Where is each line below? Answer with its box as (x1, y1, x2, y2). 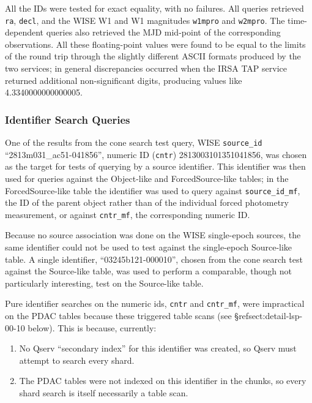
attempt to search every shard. (19, 353, 135, 366)
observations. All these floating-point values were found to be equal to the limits (5, 37, 306, 50)
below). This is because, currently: (28, 321, 157, 334)
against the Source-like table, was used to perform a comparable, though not (5, 265, 292, 277)
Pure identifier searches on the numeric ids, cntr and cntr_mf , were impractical (5, 297, 305, 310)
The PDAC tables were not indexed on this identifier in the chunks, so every (19, 374, 306, 387)
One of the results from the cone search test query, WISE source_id (5, 136, 262, 149)
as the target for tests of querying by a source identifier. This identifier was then (5, 160, 306, 173)
